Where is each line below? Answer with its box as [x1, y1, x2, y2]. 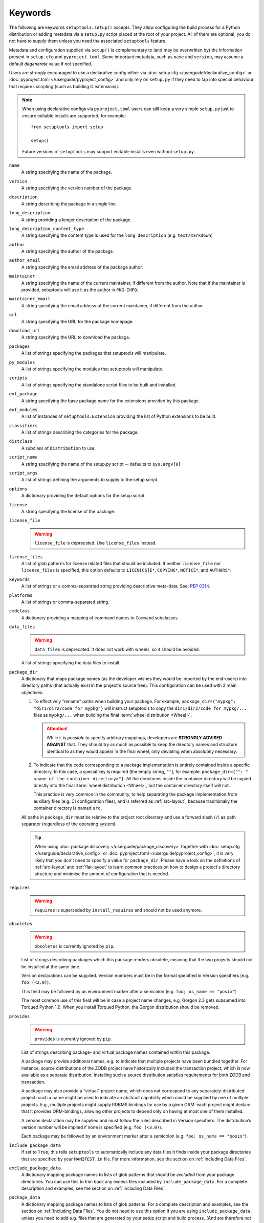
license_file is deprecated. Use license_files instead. [34, 540, 157, 546]
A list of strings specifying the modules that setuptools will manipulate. [21, 366, 164, 372]
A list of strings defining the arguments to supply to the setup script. [21, 477, 159, 483]
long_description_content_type [9, 226, 84, 231]
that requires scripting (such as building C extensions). [9, 83, 120, 89]
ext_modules [9, 407, 38, 412]
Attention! [46, 725, 68, 731]
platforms [9, 592, 33, 598]
